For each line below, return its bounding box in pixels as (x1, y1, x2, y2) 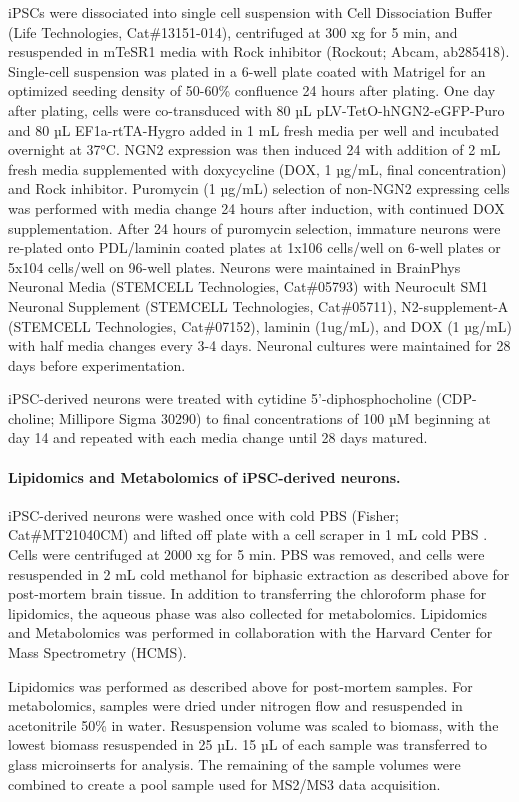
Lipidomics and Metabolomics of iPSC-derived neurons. (8, 466, 401, 487)
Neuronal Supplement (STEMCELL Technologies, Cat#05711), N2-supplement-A (8, 295, 509, 316)
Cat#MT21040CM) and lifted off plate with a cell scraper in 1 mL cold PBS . (8, 524, 488, 545)
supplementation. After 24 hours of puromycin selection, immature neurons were (8, 217, 501, 238)
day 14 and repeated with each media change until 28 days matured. (8, 427, 428, 448)
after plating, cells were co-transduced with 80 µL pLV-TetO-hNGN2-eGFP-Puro (8, 99, 505, 120)
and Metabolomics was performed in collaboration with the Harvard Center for (8, 622, 493, 643)
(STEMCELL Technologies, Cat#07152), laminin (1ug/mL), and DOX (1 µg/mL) (8, 315, 512, 336)
